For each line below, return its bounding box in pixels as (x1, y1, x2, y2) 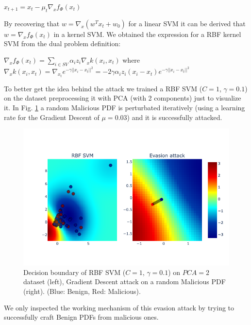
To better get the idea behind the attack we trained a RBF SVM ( (4, 83, 202, 93)
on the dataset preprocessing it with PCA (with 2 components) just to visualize (4, 93, 241, 103)
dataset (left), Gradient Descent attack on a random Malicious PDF (23, 276, 226, 287)
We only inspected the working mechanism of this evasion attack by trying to (4, 302, 234, 312)
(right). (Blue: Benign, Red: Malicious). (23, 286, 141, 296)
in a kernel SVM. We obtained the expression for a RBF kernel (53, 29, 241, 39)
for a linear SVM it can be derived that (128, 18, 246, 28)
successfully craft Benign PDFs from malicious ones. (4, 312, 159, 322)
